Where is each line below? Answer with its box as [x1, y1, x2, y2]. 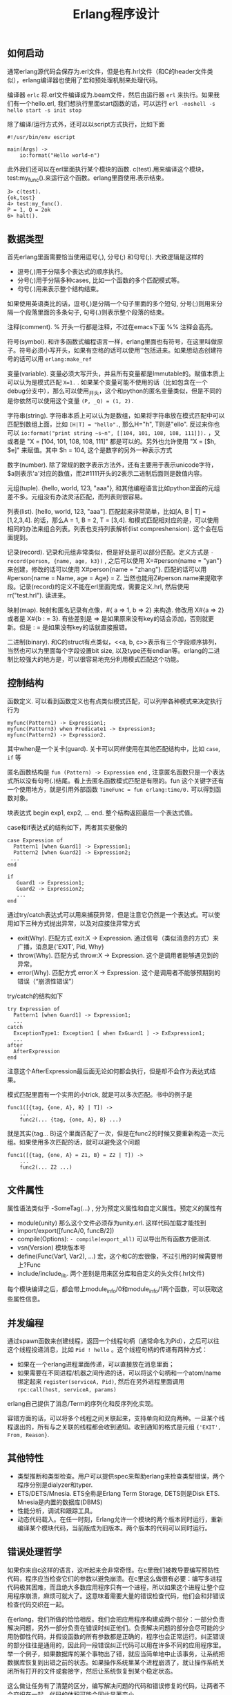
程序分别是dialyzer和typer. [17, 1481, 93, 1489]
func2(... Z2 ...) [19, 1163, 72, 1171]
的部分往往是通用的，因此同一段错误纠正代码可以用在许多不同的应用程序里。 [7, 1640, 225, 1649]
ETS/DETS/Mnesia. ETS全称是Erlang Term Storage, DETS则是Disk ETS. [17, 1489, 220, 1497]
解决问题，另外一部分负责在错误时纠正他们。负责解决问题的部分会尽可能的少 [7, 1623, 225, 1632]
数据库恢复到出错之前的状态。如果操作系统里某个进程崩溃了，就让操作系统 [7, 1658, 219, 1667]
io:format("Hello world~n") [19, 151, 100, 159]
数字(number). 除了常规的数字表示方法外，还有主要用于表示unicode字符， [7, 461, 217, 469]
